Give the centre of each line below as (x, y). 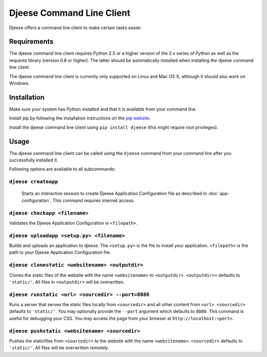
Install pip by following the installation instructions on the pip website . (80, 118)
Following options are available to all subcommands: (62, 169)
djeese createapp (34, 182)
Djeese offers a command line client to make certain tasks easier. (75, 28)
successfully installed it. (34, 160)
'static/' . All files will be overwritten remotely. (59, 348)
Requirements (31, 42)
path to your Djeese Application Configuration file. (60, 252)
